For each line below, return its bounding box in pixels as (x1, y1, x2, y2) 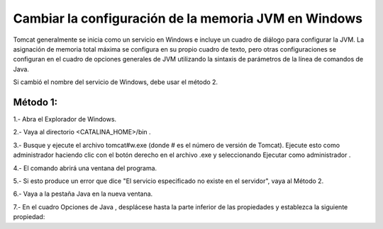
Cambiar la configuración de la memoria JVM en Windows (13, 11, 363, 26)
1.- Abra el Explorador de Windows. (13, 115, 117, 124)
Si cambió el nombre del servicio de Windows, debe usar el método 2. (13, 78, 218, 86)
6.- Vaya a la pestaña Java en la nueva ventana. (13, 189, 153, 198)
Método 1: (13, 96, 58, 108)
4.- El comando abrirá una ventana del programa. (13, 163, 157, 172)
